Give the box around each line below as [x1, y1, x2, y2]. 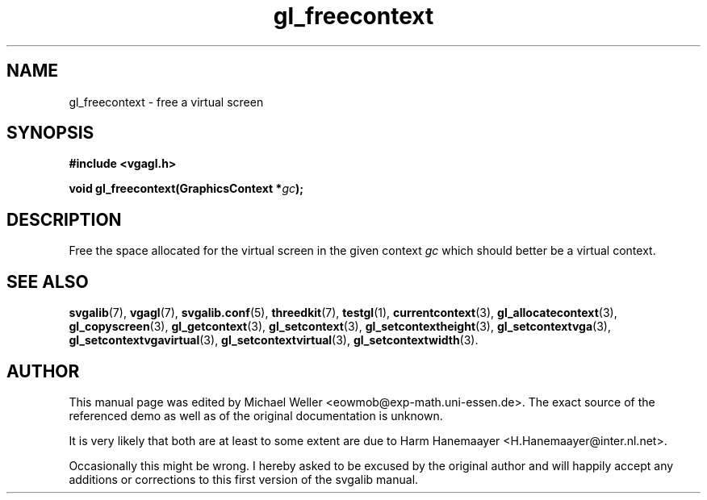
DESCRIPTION [6, 209, 122, 230]
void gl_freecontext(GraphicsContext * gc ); [69, 181, 304, 196]
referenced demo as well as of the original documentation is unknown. [69, 408, 443, 423]
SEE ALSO [6, 271, 89, 292]
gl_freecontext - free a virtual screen [69, 94, 264, 109]
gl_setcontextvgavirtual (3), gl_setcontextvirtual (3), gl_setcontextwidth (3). [69, 333, 479, 348]
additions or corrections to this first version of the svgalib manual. [69, 472, 419, 486]
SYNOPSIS [6, 123, 94, 144]
